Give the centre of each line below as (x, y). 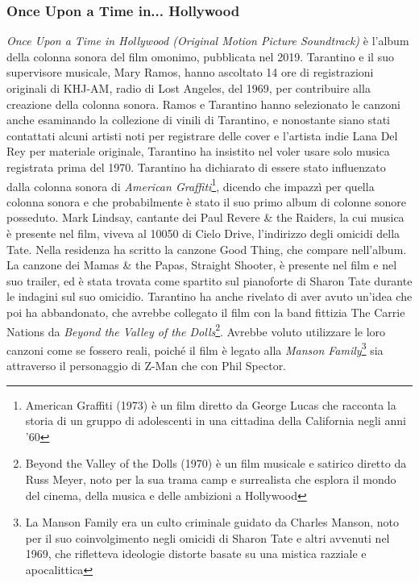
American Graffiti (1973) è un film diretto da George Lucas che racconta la (211, 404)
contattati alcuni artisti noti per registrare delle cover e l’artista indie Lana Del (202, 135)
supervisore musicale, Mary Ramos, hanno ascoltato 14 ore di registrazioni (190, 72)
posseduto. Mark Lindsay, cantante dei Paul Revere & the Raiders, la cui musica (205, 217)
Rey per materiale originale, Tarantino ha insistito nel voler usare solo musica (198, 151)
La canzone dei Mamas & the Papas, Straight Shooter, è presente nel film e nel (202, 265)
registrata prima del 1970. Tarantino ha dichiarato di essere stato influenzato (196, 167)
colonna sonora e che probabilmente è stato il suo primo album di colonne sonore (206, 201)
